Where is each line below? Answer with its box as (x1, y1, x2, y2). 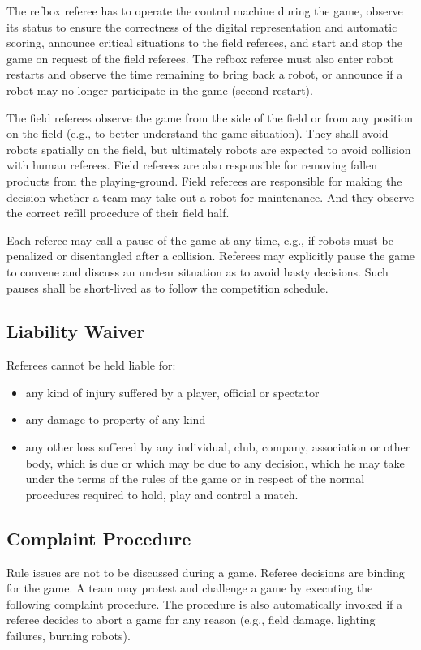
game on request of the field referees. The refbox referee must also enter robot (6, 49, 393, 66)
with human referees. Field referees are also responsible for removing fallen (6, 156, 378, 173)
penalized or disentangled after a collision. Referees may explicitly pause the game (6, 247, 415, 264)
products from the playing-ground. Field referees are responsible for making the (6, 172, 402, 189)
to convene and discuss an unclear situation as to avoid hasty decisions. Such (6, 263, 389, 280)
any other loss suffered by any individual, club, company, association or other (25, 438, 410, 455)
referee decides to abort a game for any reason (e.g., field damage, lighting (6, 611, 376, 628)
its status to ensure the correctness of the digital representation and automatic (6, 18, 397, 35)
